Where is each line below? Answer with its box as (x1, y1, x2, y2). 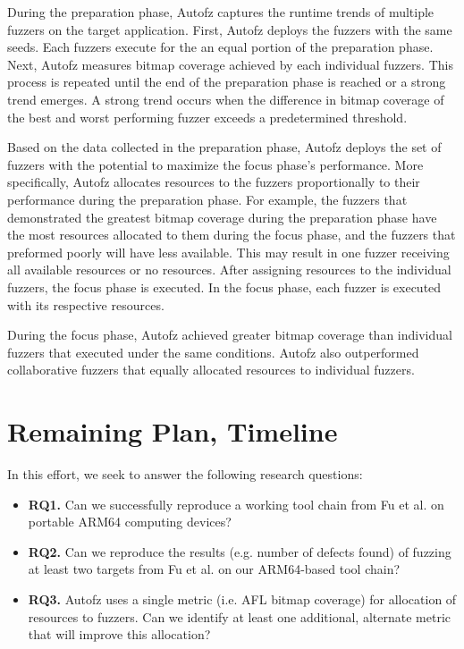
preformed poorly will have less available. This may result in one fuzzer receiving (7, 242, 450, 261)
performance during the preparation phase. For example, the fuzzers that (7, 190, 408, 208)
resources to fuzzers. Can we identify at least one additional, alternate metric (28, 607, 451, 626)
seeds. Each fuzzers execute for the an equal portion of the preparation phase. (7, 38, 434, 56)
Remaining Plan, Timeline (7, 413, 338, 450)
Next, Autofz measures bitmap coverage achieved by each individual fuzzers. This (7, 55, 453, 73)
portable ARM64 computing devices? (28, 512, 232, 531)
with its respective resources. (7, 295, 165, 314)
